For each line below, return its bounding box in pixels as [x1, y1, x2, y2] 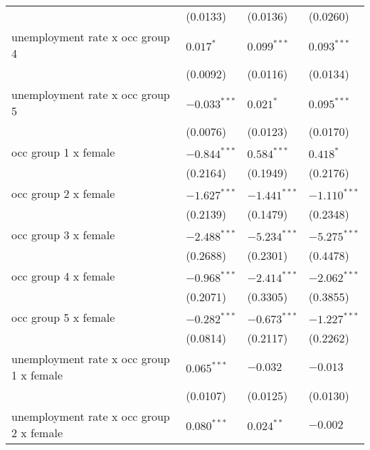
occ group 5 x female [11, 309, 115, 325]
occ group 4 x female [11, 268, 115, 284]
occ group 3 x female [11, 226, 115, 243]
